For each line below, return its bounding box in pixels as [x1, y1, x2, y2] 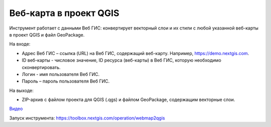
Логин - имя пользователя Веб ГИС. [22, 71, 100, 77]
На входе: [9, 41, 31, 47]
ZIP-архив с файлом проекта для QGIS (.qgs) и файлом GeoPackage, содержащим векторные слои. [22, 96, 235, 102]
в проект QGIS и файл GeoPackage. [9, 31, 85, 37]
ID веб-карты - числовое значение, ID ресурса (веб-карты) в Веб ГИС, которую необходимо [22, 57, 222, 63]
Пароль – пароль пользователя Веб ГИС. [22, 78, 110, 84]
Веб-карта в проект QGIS [9, 7, 120, 18]
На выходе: [9, 87, 34, 93]
